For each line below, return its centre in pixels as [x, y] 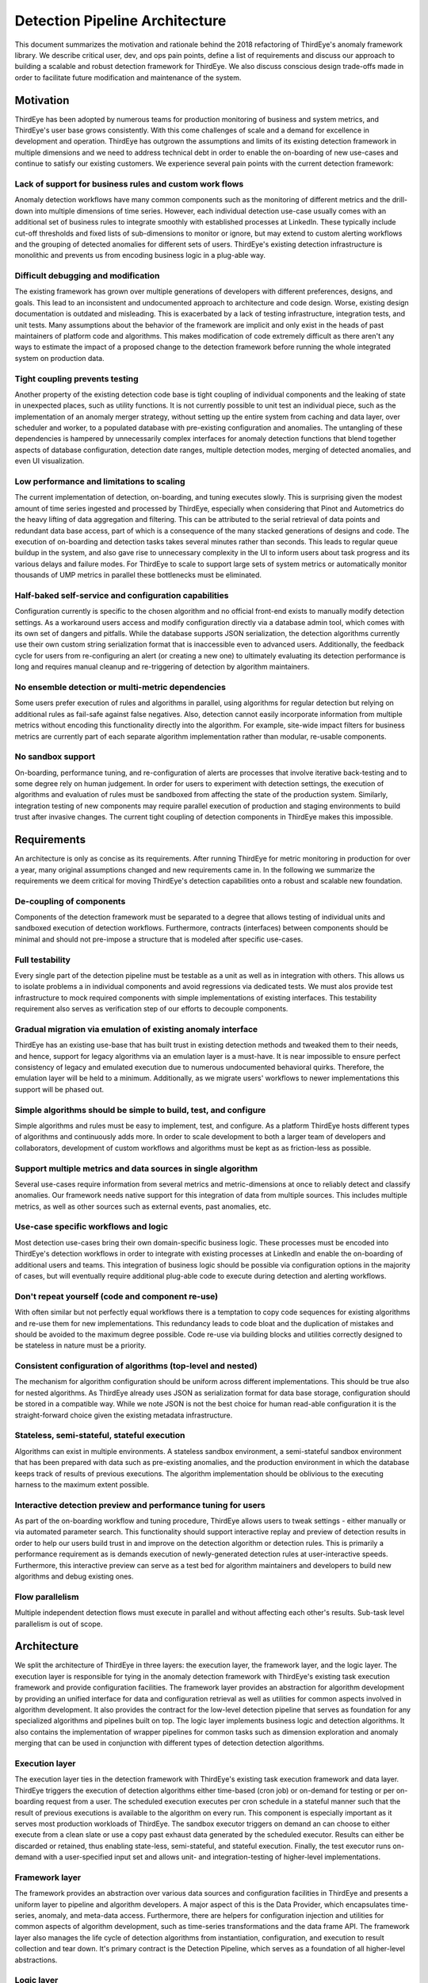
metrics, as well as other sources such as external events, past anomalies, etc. [143, 1206]
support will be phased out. [59, 1089]
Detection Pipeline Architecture [120, 21]
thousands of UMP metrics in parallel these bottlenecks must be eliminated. [138, 575]
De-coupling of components [70, 901]
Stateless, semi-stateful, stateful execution [100, 1436]
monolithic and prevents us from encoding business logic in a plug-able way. [140, 255]
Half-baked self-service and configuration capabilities [122, 595]
